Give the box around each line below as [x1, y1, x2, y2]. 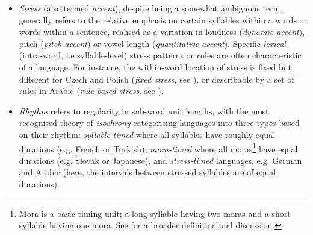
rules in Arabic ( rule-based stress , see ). [19, 84, 164, 97]
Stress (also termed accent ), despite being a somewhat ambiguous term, [19, 2, 283, 14]
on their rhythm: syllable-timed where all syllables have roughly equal [19, 128, 276, 140]
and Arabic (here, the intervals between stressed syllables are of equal [19, 166, 276, 178]
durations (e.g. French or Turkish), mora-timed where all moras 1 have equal [19, 140, 298, 155]
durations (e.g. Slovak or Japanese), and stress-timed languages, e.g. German [19, 154, 302, 166]
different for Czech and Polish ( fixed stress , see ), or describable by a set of [19, 72, 294, 85]
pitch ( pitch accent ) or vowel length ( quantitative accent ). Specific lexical [19, 37, 286, 49]
